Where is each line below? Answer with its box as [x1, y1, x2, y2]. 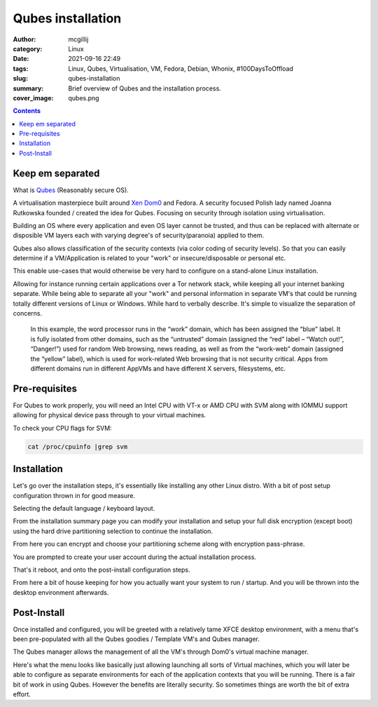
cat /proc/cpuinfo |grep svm [27, 443, 128, 450]
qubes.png [68, 93, 99, 102]
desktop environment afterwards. [13, 588, 109, 596]
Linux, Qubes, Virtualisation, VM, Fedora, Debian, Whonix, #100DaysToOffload [68, 64, 294, 73]
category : [13, 44, 43, 53]
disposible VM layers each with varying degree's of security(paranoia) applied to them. [13, 231, 265, 240]
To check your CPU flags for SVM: [13, 424, 112, 432]
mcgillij [68, 35, 89, 43]
